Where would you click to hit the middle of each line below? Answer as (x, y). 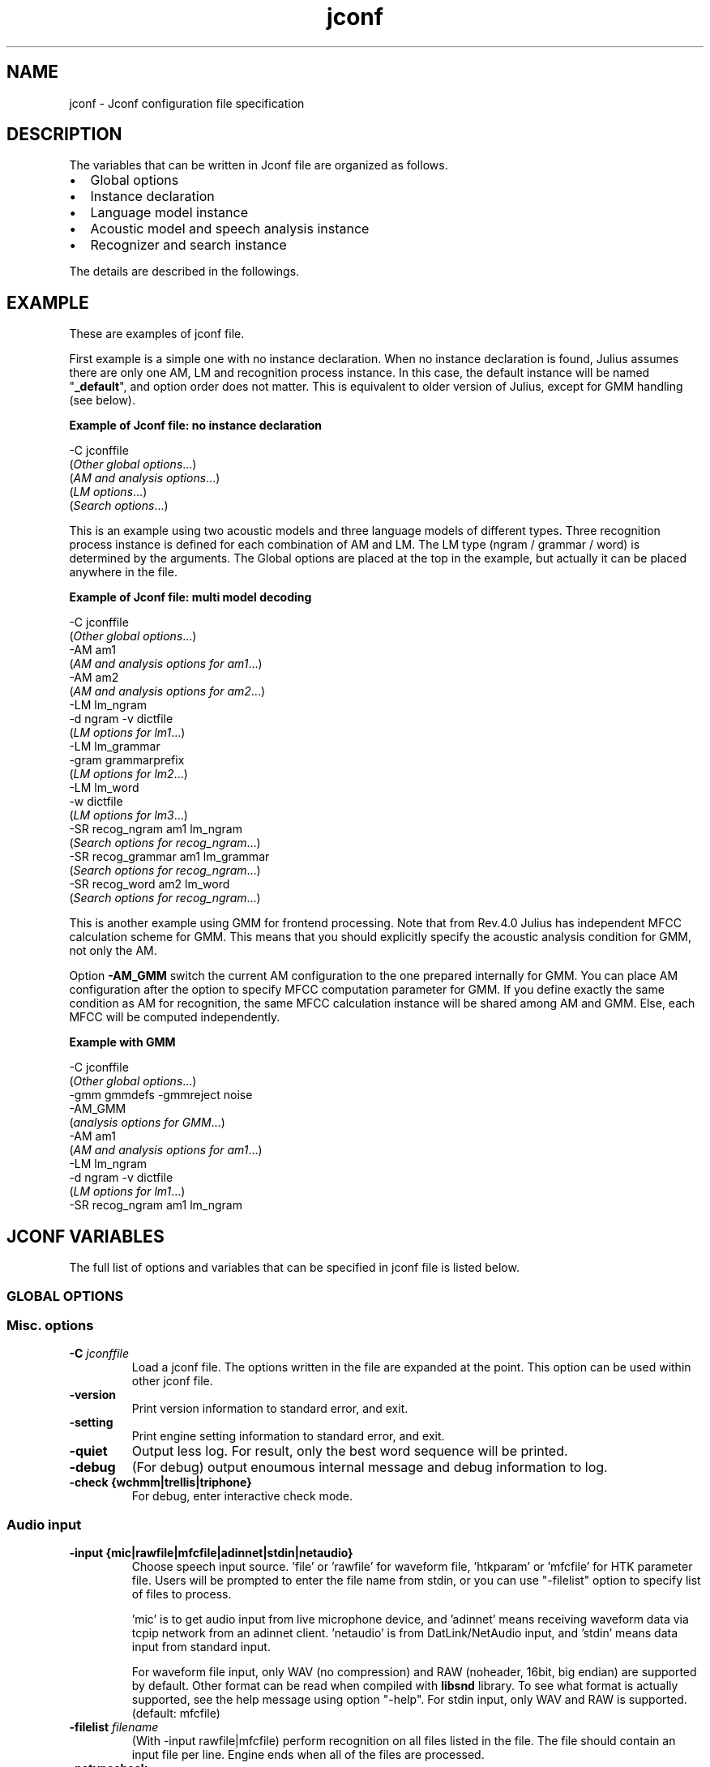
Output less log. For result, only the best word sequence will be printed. (350, 1451)
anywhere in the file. (123, 572)
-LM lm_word (104, 788)
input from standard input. (201, 1647)
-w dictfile (96, 802)
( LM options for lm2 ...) (128, 774)
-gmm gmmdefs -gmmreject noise (161, 1095)
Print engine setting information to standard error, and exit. (288, 1436)
